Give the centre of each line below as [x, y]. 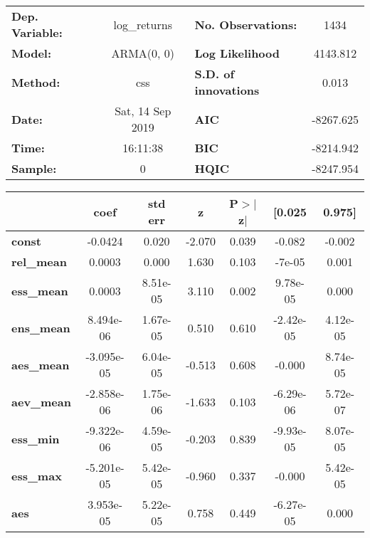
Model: [32, 53]
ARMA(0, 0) [143, 53]
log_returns [143, 24]
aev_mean [41, 401]
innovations [227, 90]
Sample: [34, 168]
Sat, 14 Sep [143, 111]
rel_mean [39, 262]
